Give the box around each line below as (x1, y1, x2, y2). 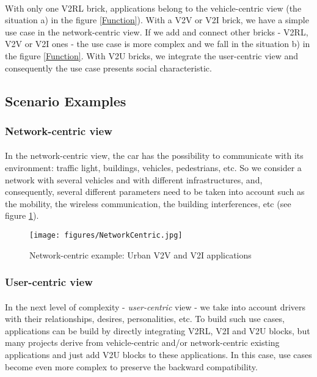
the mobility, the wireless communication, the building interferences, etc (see (5, 197, 291, 210)
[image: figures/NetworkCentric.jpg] (29, 230, 183, 240)
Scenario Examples (5, 91, 126, 110)
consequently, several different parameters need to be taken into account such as (5, 185, 305, 198)
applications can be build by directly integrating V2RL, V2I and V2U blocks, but (5, 324, 310, 337)
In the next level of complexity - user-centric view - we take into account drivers (5, 300, 306, 313)
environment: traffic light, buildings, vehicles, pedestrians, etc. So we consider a (5, 161, 302, 174)
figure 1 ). (5, 209, 39, 222)
